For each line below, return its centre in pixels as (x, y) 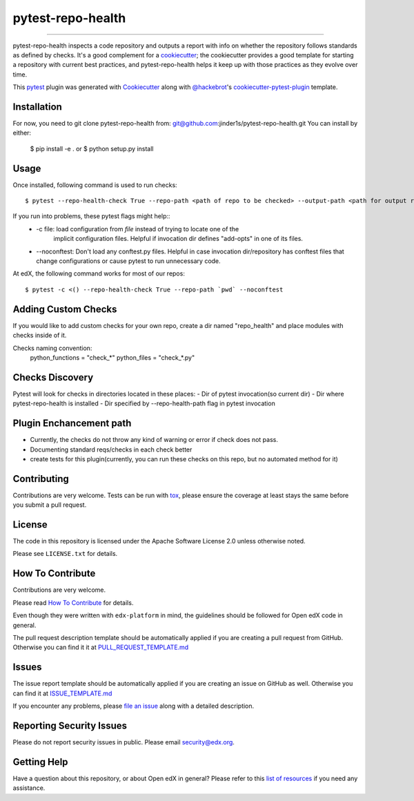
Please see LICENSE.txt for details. (65, 554)
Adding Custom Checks (65, 309)
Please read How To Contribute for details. (73, 602)
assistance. (29, 788)
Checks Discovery (53, 377)
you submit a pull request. (50, 505)
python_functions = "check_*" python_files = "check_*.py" (112, 357)
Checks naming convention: (52, 348)
